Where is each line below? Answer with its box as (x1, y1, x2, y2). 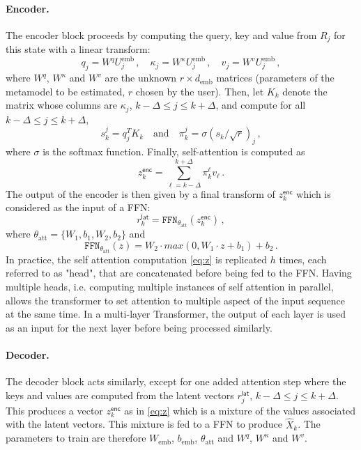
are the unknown (105, 70, 177, 85)
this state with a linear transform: (6, 42, 151, 56)
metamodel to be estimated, (6, 84, 125, 98)
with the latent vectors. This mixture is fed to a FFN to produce (6, 417, 282, 431)
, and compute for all (215, 98, 306, 112)
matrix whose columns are (6, 98, 118, 112)
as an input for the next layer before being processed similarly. (6, 320, 272, 334)
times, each (279, 251, 327, 266)
